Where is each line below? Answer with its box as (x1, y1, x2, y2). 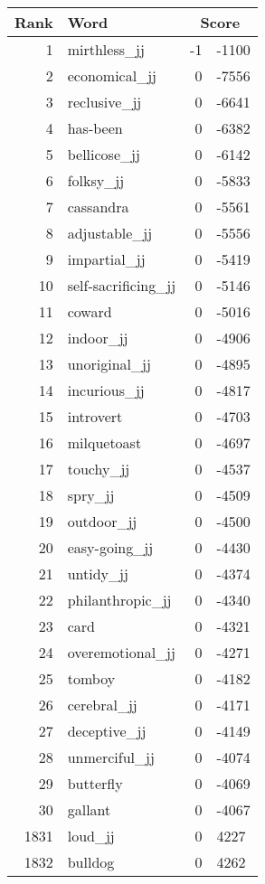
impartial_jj (67, 249, 146, 269)
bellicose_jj (67, 144, 140, 165)
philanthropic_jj (67, 589, 172, 610)
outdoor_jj (67, 511, 137, 531)
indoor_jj (67, 327, 128, 348)
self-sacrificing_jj (67, 275, 176, 296)
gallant (67, 799, 111, 820)
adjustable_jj (67, 222, 153, 243)
